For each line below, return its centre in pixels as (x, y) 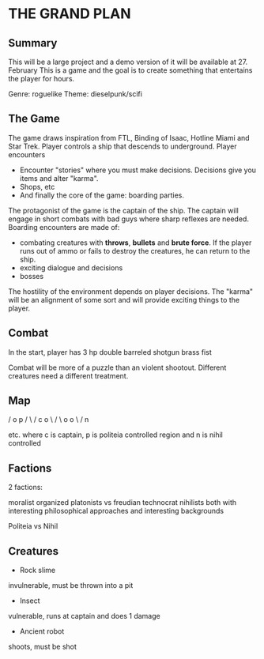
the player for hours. (41, 79)
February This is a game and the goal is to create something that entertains (130, 70)
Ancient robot (42, 631)
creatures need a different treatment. (68, 375)
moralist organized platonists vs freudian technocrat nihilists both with (123, 503)
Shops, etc (37, 186)
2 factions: (26, 488)
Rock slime (38, 571)
